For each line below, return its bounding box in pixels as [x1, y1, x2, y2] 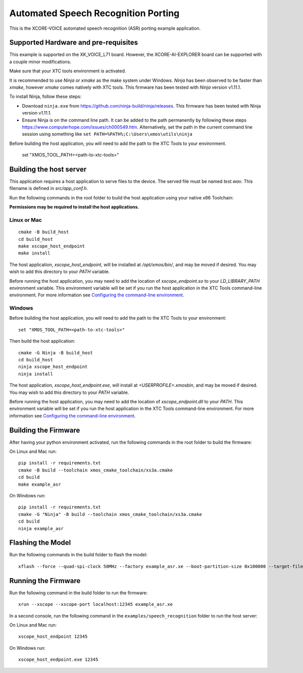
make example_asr [18, 481, 61, 487]
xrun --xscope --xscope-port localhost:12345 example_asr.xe [18, 601, 173, 607]
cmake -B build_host [18, 229, 69, 235]
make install [18, 250, 50, 256]
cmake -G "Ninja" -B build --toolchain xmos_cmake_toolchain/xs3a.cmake [18, 511, 202, 517]
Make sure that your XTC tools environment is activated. [9, 68, 126, 74]
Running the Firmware [9, 576, 81, 585]
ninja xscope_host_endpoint [18, 364, 88, 370]
